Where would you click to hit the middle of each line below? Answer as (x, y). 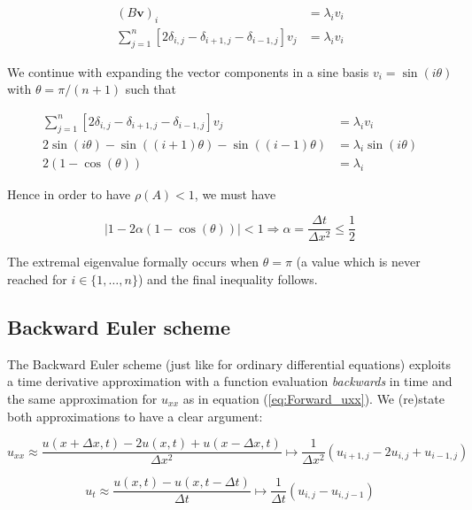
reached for (37, 278)
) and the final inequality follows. (228, 278)
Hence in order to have (69, 193)
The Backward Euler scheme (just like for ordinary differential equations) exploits (229, 363)
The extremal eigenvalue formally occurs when (133, 262)
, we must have (235, 193)
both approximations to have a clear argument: (135, 416)
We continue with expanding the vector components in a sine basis (188, 71)
